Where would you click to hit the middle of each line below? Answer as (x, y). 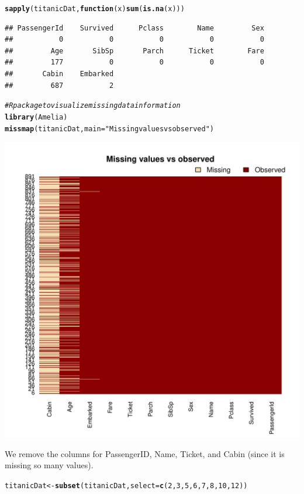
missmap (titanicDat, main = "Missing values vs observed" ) (110, 129)
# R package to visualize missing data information (93, 106)
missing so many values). (49, 465)
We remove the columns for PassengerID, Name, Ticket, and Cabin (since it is (145, 453)
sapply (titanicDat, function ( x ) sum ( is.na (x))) (95, 9)
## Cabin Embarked (59, 74)
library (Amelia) (36, 117)
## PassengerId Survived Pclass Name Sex (134, 28)
